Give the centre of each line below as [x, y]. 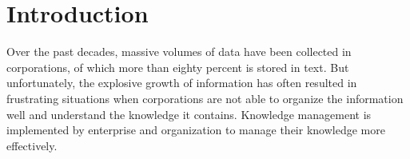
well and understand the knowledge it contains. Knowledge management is [189, 114]
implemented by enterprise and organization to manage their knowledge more [196, 130]
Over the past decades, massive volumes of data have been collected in [179, 52]
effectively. [32, 145]
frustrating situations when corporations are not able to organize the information [205, 98]
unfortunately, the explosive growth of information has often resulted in [182, 83]
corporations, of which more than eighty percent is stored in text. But [178, 67]
